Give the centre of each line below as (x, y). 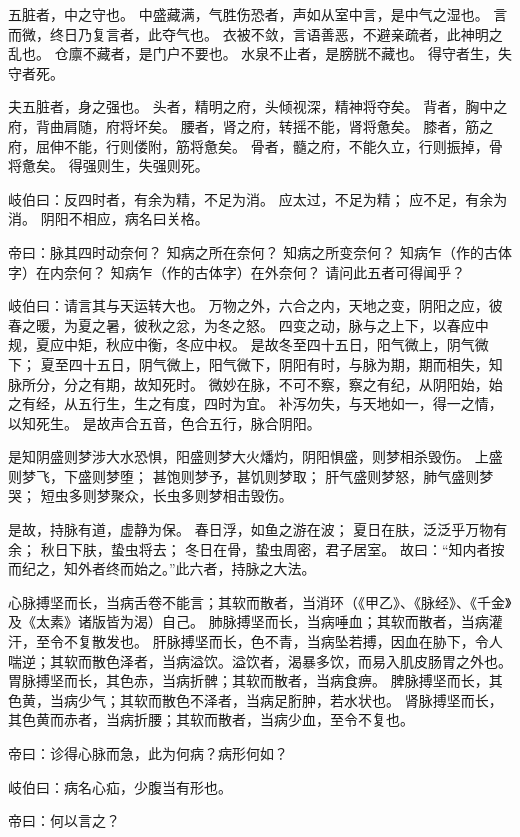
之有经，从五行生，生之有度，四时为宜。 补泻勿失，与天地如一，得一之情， (255, 403)
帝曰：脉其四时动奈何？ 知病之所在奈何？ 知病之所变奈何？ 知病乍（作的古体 (260, 251)
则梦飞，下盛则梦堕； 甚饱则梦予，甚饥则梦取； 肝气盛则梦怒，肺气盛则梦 (251, 475)
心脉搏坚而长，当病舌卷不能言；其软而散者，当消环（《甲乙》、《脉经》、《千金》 (260, 601)
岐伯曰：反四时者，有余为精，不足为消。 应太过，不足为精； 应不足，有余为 (258, 198)
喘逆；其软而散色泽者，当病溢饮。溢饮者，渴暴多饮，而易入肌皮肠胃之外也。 (260, 660)
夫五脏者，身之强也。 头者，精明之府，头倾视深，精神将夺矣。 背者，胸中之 (258, 106)
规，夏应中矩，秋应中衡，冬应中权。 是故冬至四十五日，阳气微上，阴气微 (248, 344)
